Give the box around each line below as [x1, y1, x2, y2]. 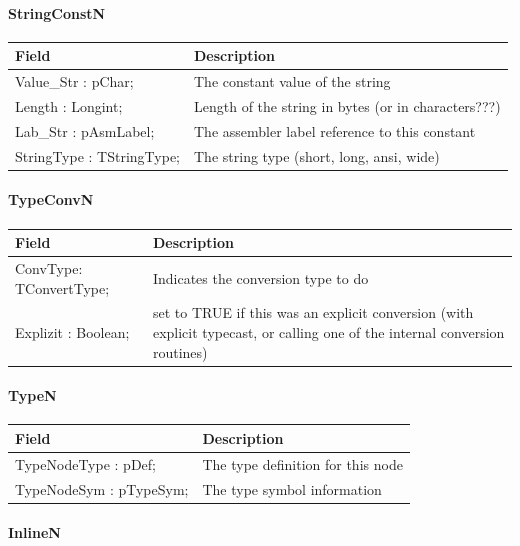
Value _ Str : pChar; [15, 71, 134, 92]
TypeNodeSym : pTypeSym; [15, 478, 189, 499]
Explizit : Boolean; [15, 321, 130, 342]
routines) [152, 341, 208, 362]
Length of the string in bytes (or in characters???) [194, 95, 501, 116]
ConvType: [15, 257, 83, 278]
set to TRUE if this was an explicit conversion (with [152, 302, 474, 323]
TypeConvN [8, 189, 94, 210]
